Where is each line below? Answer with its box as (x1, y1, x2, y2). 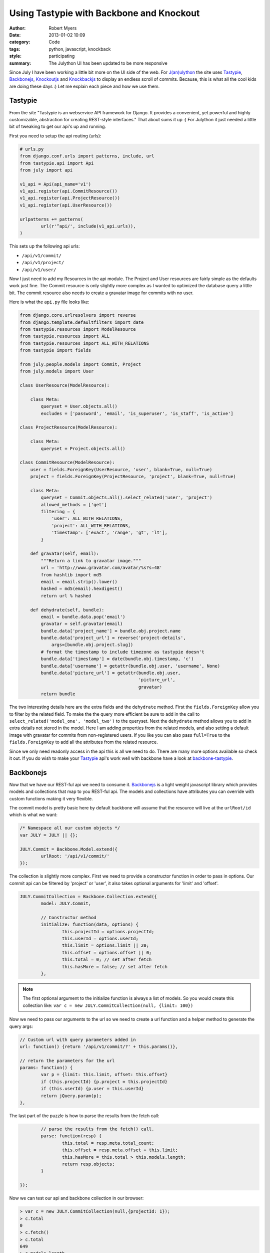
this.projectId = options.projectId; (61, 929, 154, 934)
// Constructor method (40, 915, 97, 920)
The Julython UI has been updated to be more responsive (48, 60, 167, 66)
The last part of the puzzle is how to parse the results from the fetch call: (9, 1113, 159, 1119)
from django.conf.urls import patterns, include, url (19, 153, 154, 159)
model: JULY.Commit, (40, 901, 91, 907)
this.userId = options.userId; (61, 936, 138, 942)
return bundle (40, 691, 75, 697)
